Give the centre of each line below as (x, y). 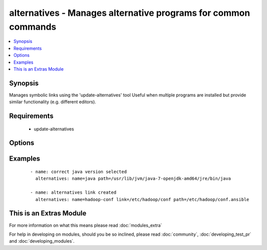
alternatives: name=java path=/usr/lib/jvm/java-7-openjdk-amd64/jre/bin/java (133, 179)
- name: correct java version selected (79, 172)
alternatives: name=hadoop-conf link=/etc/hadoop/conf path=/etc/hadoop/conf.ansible (142, 199)
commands (33, 27)
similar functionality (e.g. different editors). (53, 102)
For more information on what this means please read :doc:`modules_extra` (86, 225)
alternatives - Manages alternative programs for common (130, 13)
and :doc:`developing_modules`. (42, 241)
